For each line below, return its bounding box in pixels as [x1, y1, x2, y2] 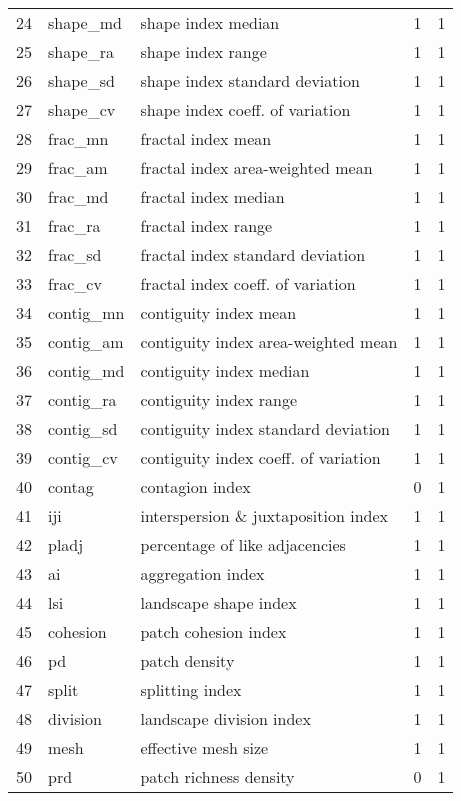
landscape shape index [140, 591, 297, 614]
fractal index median [140, 185, 285, 208]
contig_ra [48, 388, 117, 411]
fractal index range [140, 214, 273, 237]
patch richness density [140, 765, 295, 788]
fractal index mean [140, 127, 272, 150]
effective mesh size [140, 736, 269, 759]
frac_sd [48, 243, 102, 266]
